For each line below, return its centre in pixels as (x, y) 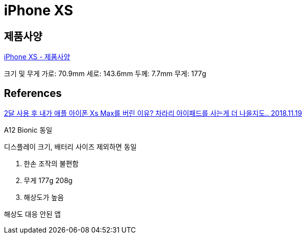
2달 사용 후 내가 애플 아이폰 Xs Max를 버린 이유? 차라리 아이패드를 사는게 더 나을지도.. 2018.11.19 (153, 113)
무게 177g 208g (48, 181)
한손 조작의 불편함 (51, 164)
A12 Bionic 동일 (28, 130)
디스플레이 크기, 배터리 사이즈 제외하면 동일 (70, 147)
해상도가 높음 (44, 197)
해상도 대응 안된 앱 (32, 214)
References (33, 93)
